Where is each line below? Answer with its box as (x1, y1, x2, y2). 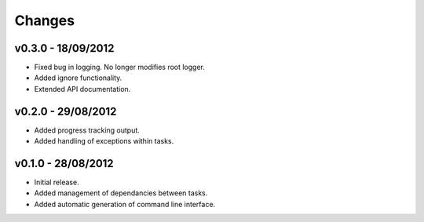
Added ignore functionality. (34, 73, 122, 82)
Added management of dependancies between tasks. (34, 188, 208, 198)
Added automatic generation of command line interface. (34, 199, 216, 209)
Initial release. (34, 177, 79, 187)
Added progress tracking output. (34, 126, 141, 135)
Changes (14, 12, 75, 29)
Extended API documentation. (34, 84, 131, 93)
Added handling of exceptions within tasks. (34, 136, 174, 146)
